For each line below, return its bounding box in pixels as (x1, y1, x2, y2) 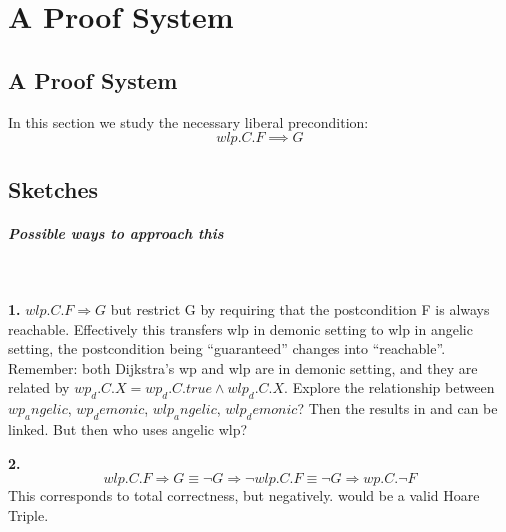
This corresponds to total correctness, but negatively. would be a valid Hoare (8, 485, 480, 506)
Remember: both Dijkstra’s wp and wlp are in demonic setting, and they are (8, 357, 478, 378)
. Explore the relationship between (284, 377, 495, 398)
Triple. (8, 504, 49, 525)
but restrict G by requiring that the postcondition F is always (110, 299, 490, 320)
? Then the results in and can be (297, 398, 498, 419)
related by (8, 377, 70, 398)
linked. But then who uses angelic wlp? (8, 419, 248, 440)
